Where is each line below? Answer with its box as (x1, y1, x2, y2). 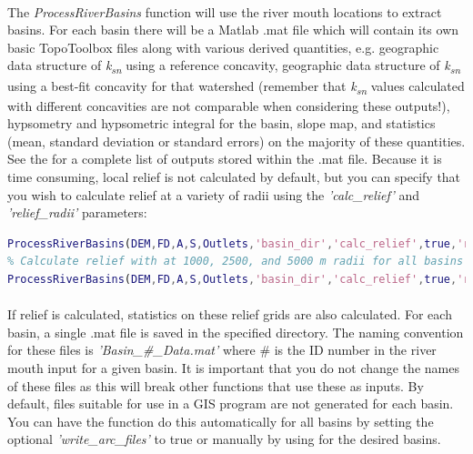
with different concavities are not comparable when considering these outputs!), (7, 96, 450, 115)
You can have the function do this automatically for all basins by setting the (7, 411, 434, 430)
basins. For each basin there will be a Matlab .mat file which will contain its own (7, 20, 459, 39)
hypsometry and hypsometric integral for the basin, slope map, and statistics (7, 114, 436, 133)
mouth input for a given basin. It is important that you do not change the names (7, 358, 459, 377)
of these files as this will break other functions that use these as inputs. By (7, 376, 424, 395)
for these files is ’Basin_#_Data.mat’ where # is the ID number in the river (7, 340, 437, 359)
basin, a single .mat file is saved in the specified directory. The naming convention (7, 322, 464, 341)
